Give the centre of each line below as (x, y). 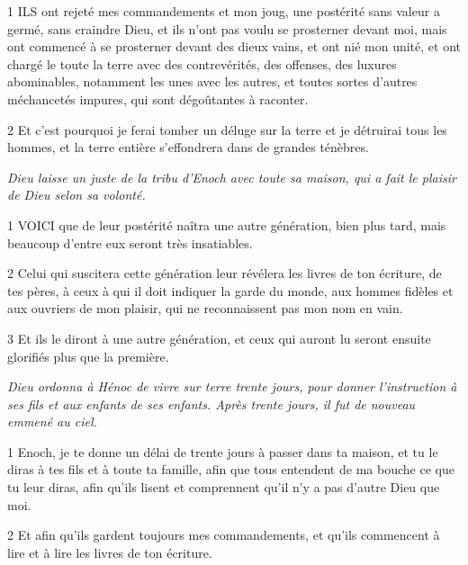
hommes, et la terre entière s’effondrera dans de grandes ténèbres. (188, 147)
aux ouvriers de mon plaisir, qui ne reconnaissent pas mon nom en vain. (205, 308)
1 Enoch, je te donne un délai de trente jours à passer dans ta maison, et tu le (223, 451)
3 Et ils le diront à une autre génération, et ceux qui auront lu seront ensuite (219, 338)
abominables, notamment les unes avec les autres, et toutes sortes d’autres (212, 81)
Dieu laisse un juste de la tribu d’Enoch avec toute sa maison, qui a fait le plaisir (232, 177)
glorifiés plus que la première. (88, 356)
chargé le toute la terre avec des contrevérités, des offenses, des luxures (202, 63)
